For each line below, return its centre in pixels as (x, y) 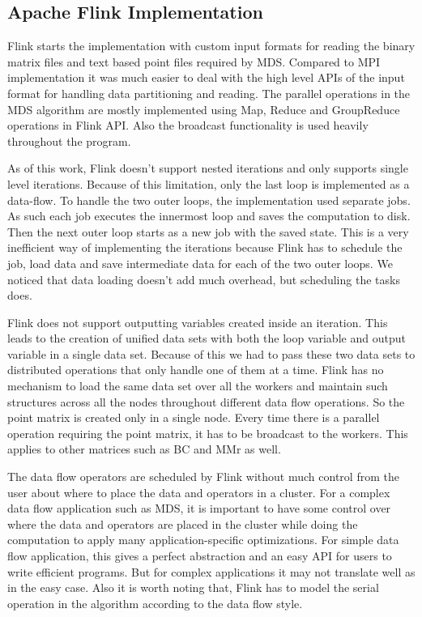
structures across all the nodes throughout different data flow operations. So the (206, 401)
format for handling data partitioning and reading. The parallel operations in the (209, 93)
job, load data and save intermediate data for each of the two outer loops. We (200, 263)
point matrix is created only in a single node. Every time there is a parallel (194, 417)
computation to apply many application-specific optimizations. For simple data (203, 540)
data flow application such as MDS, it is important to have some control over (199, 508)
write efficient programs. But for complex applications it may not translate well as (211, 571)
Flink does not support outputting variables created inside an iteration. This (198, 322)
